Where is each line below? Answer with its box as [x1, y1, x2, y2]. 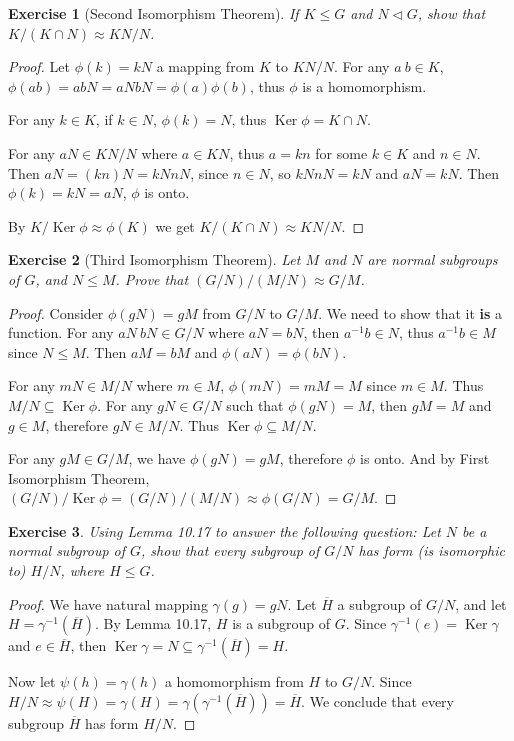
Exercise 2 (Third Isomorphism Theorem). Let [8, 249, 301, 270]
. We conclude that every [301, 690, 454, 711]
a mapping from [156, 56, 255, 77]
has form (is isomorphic [358, 540, 505, 561]
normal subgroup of [8, 540, 126, 561]
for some [315, 142, 368, 163]
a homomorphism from [164, 671, 304, 692]
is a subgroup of [232, 613, 331, 634]
